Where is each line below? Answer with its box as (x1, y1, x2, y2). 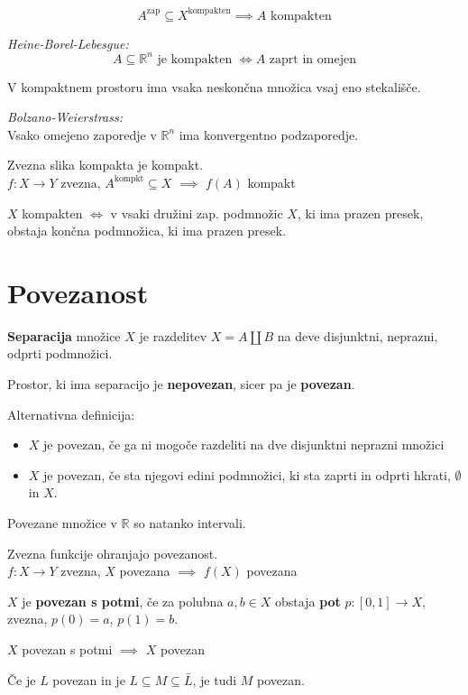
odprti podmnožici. (7, 344, 113, 363)
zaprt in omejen (269, 52, 356, 66)
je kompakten (157, 52, 233, 66)
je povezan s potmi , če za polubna (22, 591, 224, 610)
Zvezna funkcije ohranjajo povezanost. (7, 543, 218, 562)
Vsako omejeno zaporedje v (7, 125, 157, 144)
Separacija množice (7, 326, 121, 345)
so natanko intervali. (133, 514, 246, 533)
